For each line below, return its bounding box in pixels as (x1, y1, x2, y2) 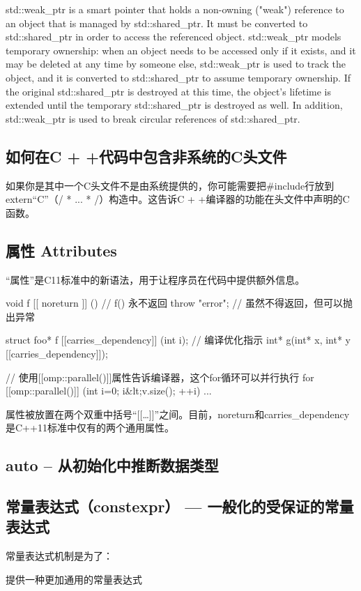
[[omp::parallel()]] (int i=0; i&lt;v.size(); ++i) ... (6, 383, 212, 398)
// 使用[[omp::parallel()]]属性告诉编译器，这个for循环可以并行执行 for (6, 369, 314, 384)
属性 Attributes (6, 239, 117, 261)
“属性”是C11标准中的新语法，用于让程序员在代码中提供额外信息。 (6, 272, 305, 286)
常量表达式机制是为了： (6, 548, 113, 563)
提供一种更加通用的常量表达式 (6, 571, 142, 586)
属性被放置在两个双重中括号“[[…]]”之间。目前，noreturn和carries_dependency (6, 406, 350, 421)
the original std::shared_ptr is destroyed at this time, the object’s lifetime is (6, 84, 331, 98)
